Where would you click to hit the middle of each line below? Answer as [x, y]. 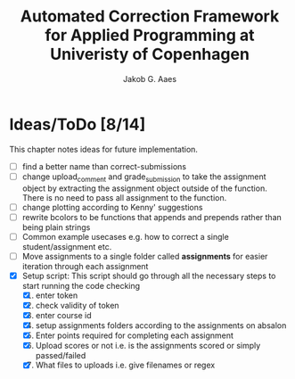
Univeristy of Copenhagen [150, 54]
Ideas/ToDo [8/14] [78, 124]
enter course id [63, 315]
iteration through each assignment [85, 266]
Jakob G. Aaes [150, 78]
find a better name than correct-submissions [104, 166]
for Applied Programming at [150, 35]
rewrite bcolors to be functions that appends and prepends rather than [152, 217]
